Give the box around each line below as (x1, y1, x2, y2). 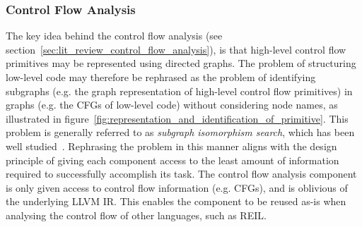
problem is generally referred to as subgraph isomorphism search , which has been (6, 125, 355, 140)
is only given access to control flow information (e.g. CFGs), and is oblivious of (6, 180, 348, 195)
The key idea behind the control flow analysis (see (6, 28, 223, 43)
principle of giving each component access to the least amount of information (6, 152, 339, 167)
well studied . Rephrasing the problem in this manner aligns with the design (6, 138, 337, 153)
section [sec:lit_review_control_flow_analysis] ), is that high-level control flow (6, 42, 346, 56)
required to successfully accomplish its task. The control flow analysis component (6, 166, 357, 181)
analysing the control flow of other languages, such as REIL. (6, 207, 267, 222)
